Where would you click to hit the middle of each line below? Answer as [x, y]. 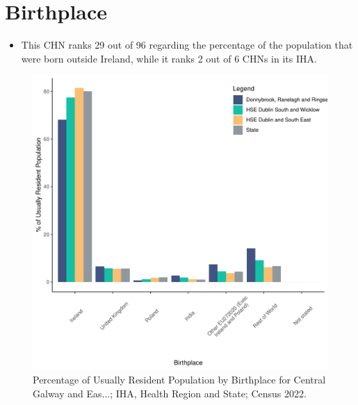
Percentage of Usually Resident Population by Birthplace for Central [179, 379]
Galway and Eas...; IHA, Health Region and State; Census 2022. [170, 393]
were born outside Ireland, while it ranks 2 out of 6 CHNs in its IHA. [169, 58]
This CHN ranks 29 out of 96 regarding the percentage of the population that [187, 45]
